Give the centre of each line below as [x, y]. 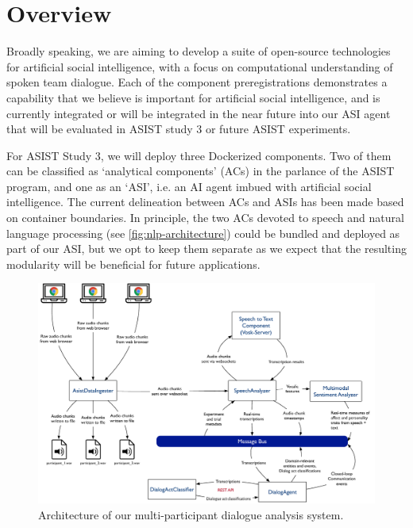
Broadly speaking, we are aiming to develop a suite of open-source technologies [199, 51]
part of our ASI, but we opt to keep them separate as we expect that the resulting [206, 249]
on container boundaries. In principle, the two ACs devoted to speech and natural [205, 218]
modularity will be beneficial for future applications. [133, 264]
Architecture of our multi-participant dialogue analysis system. [191, 514]
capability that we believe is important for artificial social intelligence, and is [193, 97]
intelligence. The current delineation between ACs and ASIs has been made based [205, 202]
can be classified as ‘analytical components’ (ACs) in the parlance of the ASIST [201, 171]
